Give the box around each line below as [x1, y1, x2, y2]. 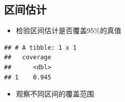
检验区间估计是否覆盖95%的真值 [16, 25, 121, 36]
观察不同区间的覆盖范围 [16, 88, 94, 99]
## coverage [4, 54, 52, 61]
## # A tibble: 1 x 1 [4, 44, 77, 51]
